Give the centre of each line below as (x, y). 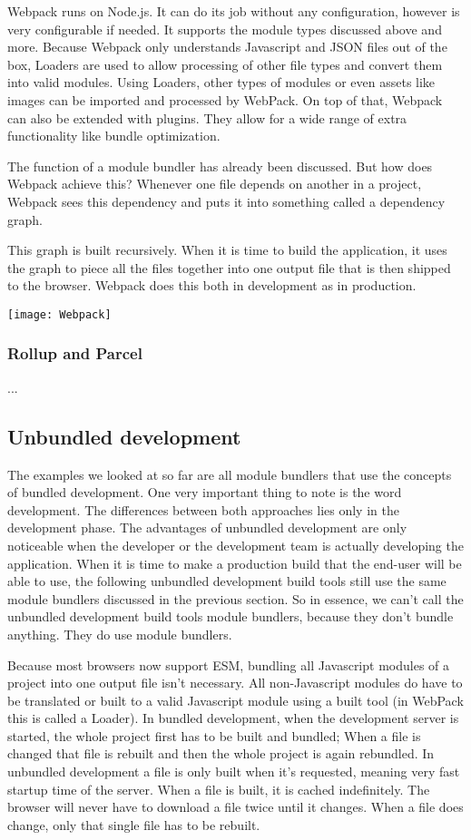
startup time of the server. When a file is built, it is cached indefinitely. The (219, 789)
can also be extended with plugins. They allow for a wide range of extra (207, 117)
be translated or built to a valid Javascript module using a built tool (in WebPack (235, 700)
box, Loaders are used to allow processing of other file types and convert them (225, 64)
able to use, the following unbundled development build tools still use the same (227, 581)
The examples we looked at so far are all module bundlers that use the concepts (230, 474)
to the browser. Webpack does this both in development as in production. (212, 285)
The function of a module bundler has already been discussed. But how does (220, 166)
